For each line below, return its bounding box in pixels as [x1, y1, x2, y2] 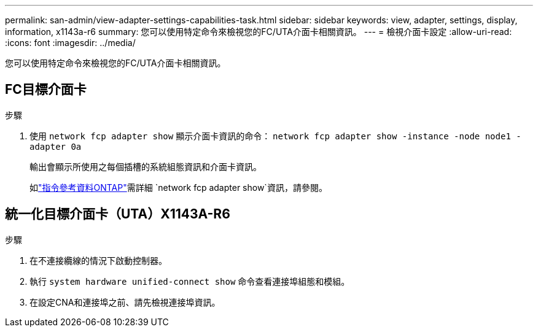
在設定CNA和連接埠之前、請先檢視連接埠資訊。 [29, 296, 220, 307]
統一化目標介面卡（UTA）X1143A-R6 [5, 206, 230, 222]
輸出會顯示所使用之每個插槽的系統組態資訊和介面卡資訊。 [29, 161, 262, 172]
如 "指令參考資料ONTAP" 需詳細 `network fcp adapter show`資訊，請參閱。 [29, 182, 327, 193]
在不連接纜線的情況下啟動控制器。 [29, 255, 167, 266]
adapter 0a [29, 141, 82, 152]
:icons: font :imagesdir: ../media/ [5, 37, 136, 48]
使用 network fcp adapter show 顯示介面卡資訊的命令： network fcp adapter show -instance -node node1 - [29, 130, 521, 141]
